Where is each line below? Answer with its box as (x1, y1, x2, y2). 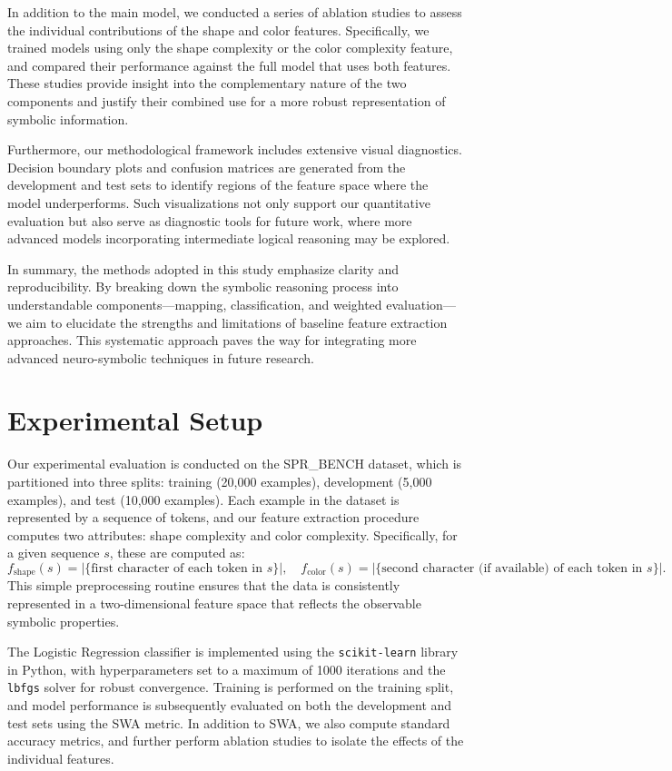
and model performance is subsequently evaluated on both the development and (7, 696, 452, 715)
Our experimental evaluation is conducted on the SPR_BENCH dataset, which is (7, 454, 462, 473)
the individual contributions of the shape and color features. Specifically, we (7, 20, 430, 39)
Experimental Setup (7, 401, 263, 439)
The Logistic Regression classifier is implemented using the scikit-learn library (7, 642, 459, 661)
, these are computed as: (109, 543, 245, 562)
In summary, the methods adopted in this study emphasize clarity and (7, 259, 399, 278)
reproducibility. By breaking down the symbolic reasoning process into (7, 277, 399, 296)
